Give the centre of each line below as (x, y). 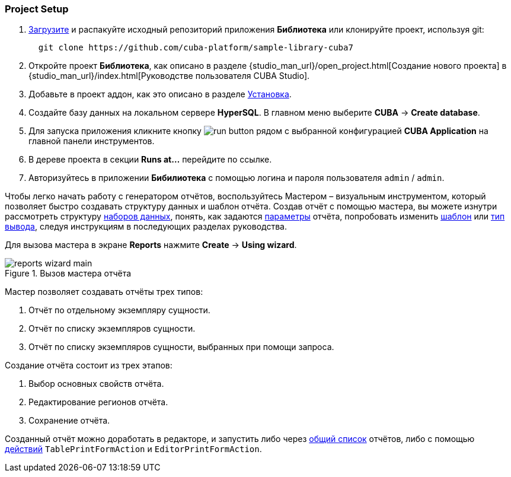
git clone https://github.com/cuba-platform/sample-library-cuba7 (196, 48)
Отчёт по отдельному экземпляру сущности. (119, 310)
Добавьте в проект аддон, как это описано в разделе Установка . (160, 94)
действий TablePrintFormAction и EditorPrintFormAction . (133, 449)
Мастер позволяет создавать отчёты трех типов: (104, 292)
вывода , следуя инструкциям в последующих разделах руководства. (146, 227)
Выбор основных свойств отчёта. (96, 384)
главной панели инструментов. (92, 141)
